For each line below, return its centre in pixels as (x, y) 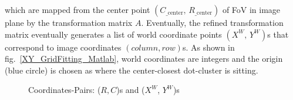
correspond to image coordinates (63, 47)
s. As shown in (208, 47)
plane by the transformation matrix (69, 22)
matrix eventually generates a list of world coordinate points (113, 34)
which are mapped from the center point (78, 9)
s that (278, 34)
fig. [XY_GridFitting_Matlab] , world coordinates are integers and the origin (144, 59)
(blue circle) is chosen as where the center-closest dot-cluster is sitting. (132, 70)
